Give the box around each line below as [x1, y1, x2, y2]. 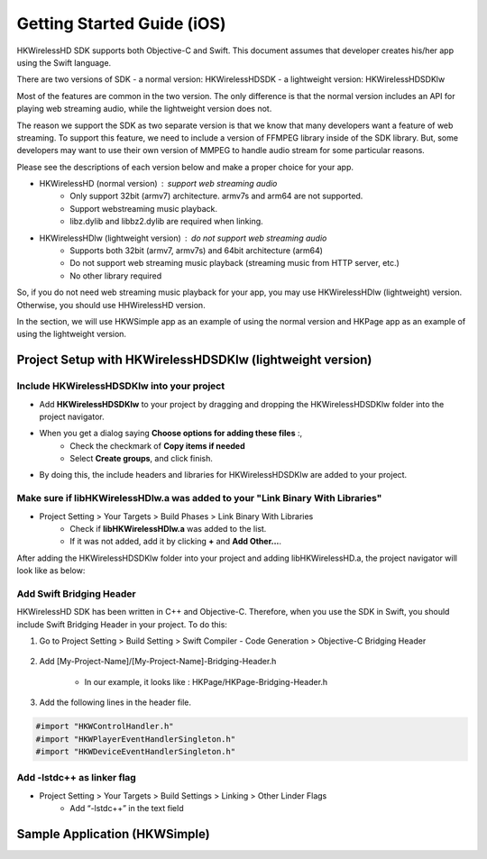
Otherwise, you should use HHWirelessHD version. [16, 299, 207, 310]
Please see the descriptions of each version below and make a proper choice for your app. [16, 161, 354, 172]
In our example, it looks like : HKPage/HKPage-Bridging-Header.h [84, 676, 328, 687]
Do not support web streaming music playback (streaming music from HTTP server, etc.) [69, 258, 400, 269]
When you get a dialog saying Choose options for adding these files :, [39, 428, 302, 439]
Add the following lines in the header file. [39, 697, 192, 708]
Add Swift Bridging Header [16, 587, 136, 599]
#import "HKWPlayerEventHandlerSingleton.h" [35, 734, 236, 744]
